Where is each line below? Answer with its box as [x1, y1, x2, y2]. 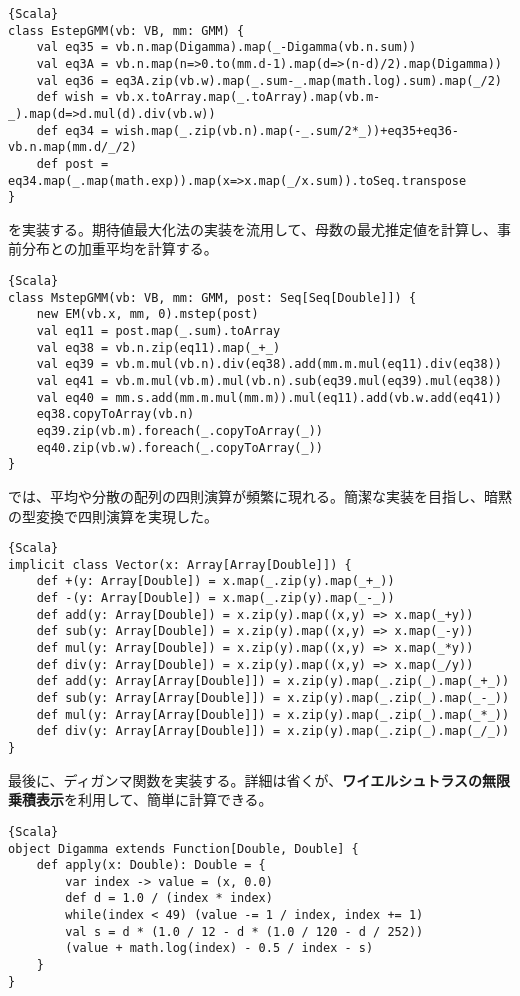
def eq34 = [36, 123, 109, 138]
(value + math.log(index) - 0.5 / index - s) [65, 941, 374, 956]
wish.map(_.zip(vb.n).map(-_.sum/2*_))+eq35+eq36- [115, 123, 460, 138]
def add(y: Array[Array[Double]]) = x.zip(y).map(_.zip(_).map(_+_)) [36, 674, 510, 689]
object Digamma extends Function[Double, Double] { [8, 841, 359, 856]
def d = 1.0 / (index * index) [65, 891, 273, 906]
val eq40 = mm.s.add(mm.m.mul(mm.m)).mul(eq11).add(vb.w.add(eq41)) [36, 390, 502, 405]
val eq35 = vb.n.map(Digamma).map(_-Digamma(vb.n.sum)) [36, 40, 417, 55]
